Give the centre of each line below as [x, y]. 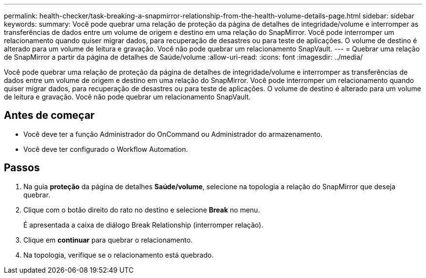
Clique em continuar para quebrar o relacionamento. [108, 240]
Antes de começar [49, 115]
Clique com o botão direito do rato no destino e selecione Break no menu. [142, 210]
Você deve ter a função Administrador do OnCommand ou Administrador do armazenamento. [173, 134]
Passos [22, 168]
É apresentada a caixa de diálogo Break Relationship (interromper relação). [143, 225]
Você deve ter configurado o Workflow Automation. [106, 149]
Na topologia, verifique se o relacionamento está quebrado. [119, 255]
